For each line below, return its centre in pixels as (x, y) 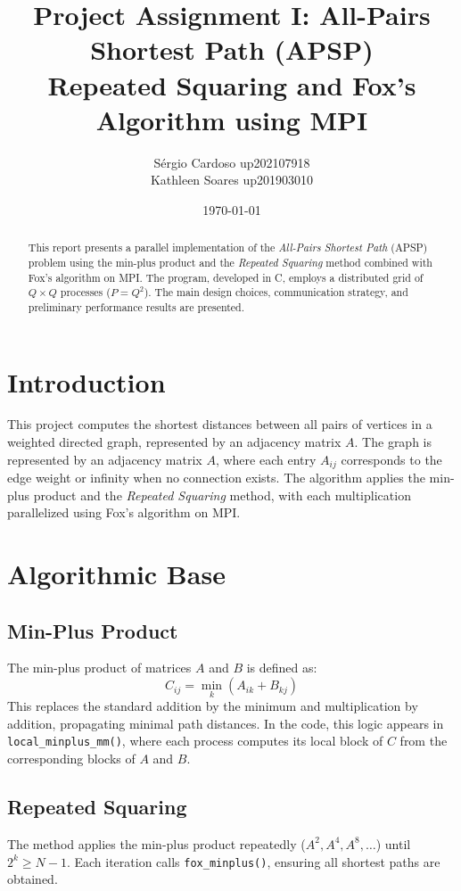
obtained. (33, 879)
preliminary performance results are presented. (136, 306)
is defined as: (282, 668)
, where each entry (266, 459)
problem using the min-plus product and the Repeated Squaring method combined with (230, 262)
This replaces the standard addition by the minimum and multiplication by (213, 706)
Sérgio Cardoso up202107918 (232, 162)
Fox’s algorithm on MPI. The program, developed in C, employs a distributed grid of (226, 277)
